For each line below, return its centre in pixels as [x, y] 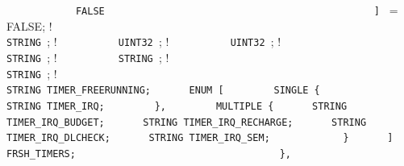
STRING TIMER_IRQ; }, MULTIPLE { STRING [177, 106]
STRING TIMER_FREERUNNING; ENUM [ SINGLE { [163, 91]
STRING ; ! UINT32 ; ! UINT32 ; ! [144, 41]
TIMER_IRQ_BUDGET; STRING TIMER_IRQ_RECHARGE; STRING [187, 122]
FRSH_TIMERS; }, [149, 154]
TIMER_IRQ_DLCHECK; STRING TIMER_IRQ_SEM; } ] [200, 138]
